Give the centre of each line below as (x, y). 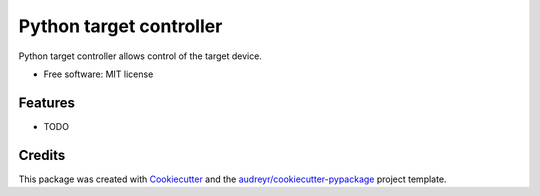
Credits (42, 155)
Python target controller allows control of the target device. (140, 56)
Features (46, 102)
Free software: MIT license (98, 74)
